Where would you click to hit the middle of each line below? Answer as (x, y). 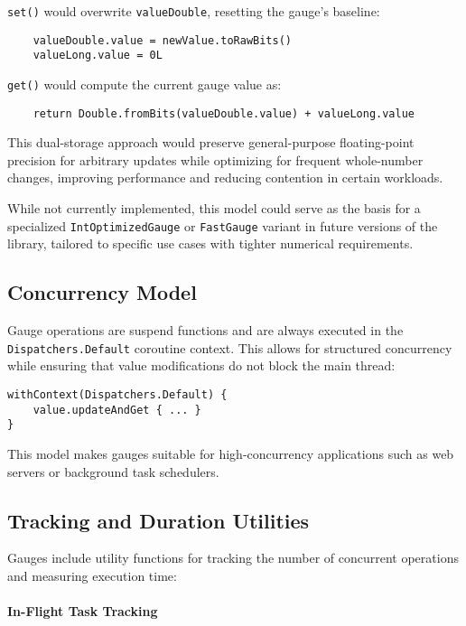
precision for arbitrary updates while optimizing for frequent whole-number (215, 159)
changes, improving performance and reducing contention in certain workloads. (225, 178)
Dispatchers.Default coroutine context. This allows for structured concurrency (230, 347)
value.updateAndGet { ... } (117, 410)
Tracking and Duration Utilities (158, 520)
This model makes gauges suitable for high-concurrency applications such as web (231, 453)
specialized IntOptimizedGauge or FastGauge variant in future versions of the (223, 225)
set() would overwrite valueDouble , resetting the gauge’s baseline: (194, 11)
